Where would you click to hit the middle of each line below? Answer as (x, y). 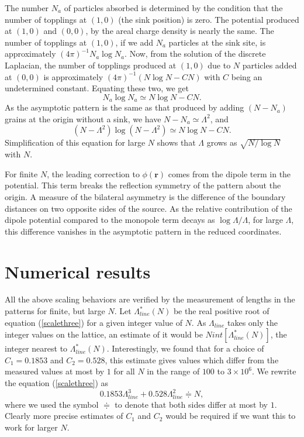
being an (247, 76)
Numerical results (78, 271)
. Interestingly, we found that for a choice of (185, 348)
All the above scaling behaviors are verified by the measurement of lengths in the (150, 299)
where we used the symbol (52, 404)
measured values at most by (55, 371)
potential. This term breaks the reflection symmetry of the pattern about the (143, 185)
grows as (222, 142)
